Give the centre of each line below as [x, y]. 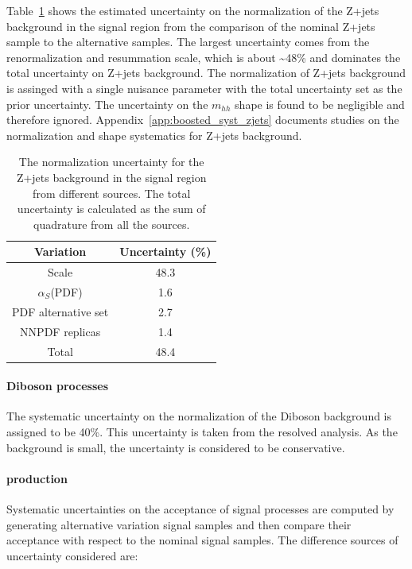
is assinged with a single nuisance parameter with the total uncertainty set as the [204, 88]
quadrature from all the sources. [112, 224]
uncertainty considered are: [72, 555]
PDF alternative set [60, 311]
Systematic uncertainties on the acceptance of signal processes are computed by [200, 509]
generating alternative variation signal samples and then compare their [179, 524]
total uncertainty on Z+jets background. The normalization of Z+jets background [206, 73]
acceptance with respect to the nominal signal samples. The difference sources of [202, 540]
